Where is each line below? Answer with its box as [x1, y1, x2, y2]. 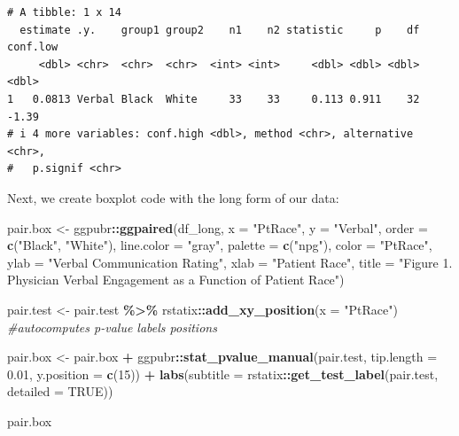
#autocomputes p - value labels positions [7, 317, 217, 336]
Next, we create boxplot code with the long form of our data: [7, 188, 339, 206]
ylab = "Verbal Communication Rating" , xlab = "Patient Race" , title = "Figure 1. [7, 253, 453, 271]
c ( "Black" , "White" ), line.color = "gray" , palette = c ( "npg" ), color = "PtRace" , [7, 236, 432, 254]
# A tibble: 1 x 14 [7, 6, 121, 19]
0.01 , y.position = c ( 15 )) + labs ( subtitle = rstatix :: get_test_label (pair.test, [7, 364, 439, 383]
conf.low [7, 41, 58, 54]
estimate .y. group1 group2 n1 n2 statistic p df [19, 23, 420, 36]
